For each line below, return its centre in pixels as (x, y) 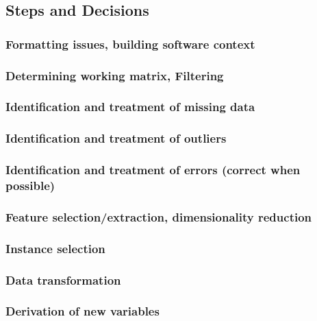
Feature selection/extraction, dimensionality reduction (159, 216)
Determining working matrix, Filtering (115, 75)
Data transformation (63, 280)
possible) (30, 185)
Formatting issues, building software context (130, 44)
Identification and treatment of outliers (116, 138)
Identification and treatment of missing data (130, 107)
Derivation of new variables (83, 311)
